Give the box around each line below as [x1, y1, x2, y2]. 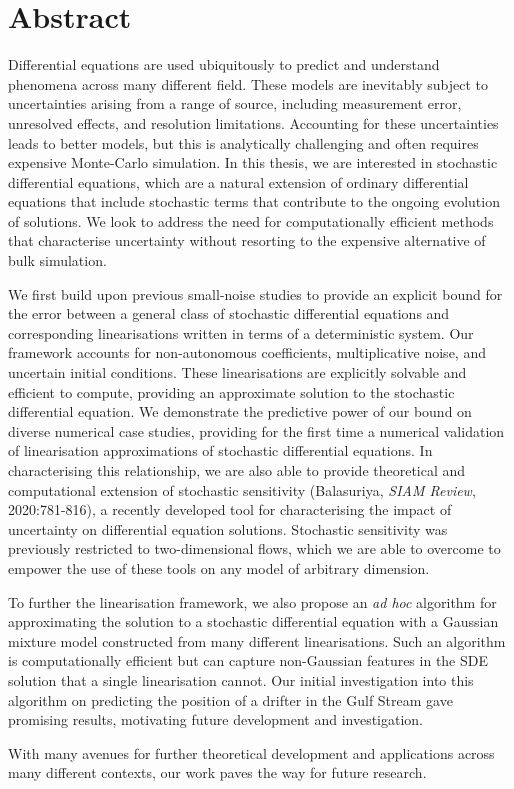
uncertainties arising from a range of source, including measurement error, [8, 93, 462, 114]
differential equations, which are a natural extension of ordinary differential [8, 171, 469, 192]
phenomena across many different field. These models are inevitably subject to [8, 73, 488, 94]
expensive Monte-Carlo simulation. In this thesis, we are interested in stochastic [8, 152, 498, 173]
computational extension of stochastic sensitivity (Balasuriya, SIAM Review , [8, 479, 476, 500]
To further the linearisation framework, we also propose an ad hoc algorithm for [8, 591, 497, 612]
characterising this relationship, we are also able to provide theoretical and [8, 460, 466, 480]
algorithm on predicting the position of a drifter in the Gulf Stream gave [8, 689, 453, 710]
